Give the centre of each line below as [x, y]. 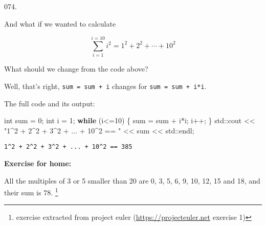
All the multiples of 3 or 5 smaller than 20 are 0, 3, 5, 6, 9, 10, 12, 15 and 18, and [132, 180]
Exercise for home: [38, 163]
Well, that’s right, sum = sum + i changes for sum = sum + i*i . [105, 86]
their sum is [23, 192]
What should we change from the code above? [76, 69]
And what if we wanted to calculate [60, 23]
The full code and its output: [50, 103]
